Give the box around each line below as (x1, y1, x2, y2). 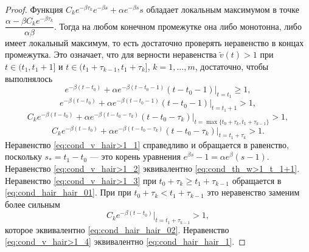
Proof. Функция (5, 3, 63, 15)
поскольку (5, 150, 42, 163)
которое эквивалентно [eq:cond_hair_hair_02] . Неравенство (5, 223, 229, 236)
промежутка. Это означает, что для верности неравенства (5, 48, 217, 61)
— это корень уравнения (89, 150, 181, 163)
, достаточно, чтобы (195, 60, 269, 72)
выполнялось (5, 72, 53, 84)
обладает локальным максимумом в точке (146, 3, 299, 15)
